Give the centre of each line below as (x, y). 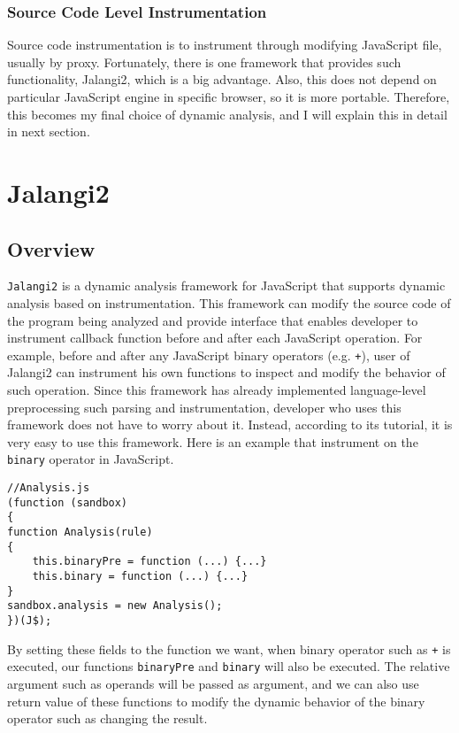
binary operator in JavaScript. (91, 459)
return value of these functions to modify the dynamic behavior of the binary (216, 701)
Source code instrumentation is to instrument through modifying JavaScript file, (225, 45)
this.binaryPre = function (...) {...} (149, 562)
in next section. (49, 131)
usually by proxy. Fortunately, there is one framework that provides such (204, 62)
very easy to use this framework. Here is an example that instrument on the (213, 441)
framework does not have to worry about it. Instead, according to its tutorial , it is (230, 424)
